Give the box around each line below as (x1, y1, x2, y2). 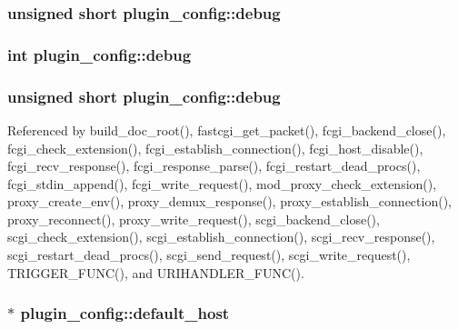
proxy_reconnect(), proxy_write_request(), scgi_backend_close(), (7, 209, 380, 228)
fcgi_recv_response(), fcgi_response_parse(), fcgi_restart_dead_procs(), (7, 156, 421, 175)
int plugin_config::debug (7, 43, 192, 65)
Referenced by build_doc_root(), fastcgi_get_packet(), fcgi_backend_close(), (7, 120, 446, 139)
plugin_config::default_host (20, 302, 230, 324)
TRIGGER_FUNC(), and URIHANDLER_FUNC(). (7, 263, 304, 282)
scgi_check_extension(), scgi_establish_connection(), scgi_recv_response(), (7, 227, 435, 246)
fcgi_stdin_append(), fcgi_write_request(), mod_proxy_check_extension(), (7, 174, 437, 193)
